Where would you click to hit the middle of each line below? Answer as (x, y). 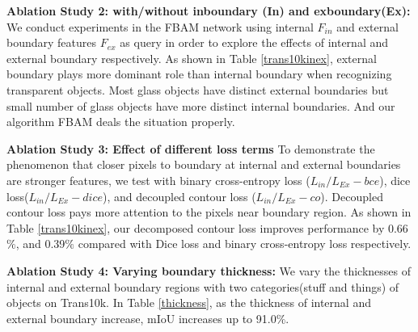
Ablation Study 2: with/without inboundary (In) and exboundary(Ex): (209, 11)
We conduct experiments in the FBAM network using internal (160, 26)
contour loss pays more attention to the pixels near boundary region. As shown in (209, 212)
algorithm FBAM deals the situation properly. (121, 122)
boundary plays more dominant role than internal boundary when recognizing (199, 74)
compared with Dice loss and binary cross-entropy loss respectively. (245, 244)
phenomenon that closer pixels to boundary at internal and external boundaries (204, 164)
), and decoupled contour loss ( (179, 196)
